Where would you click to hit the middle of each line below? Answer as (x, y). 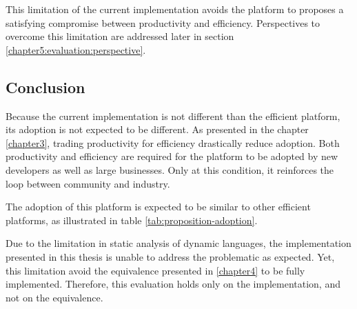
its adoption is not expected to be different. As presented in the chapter (157, 129)
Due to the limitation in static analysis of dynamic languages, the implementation (178, 243)
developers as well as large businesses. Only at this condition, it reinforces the (170, 169)
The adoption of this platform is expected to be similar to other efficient (158, 207)
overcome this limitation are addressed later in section (120, 36)
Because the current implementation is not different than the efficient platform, (173, 116)
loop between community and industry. (88, 183)
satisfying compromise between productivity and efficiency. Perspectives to (163, 22)
